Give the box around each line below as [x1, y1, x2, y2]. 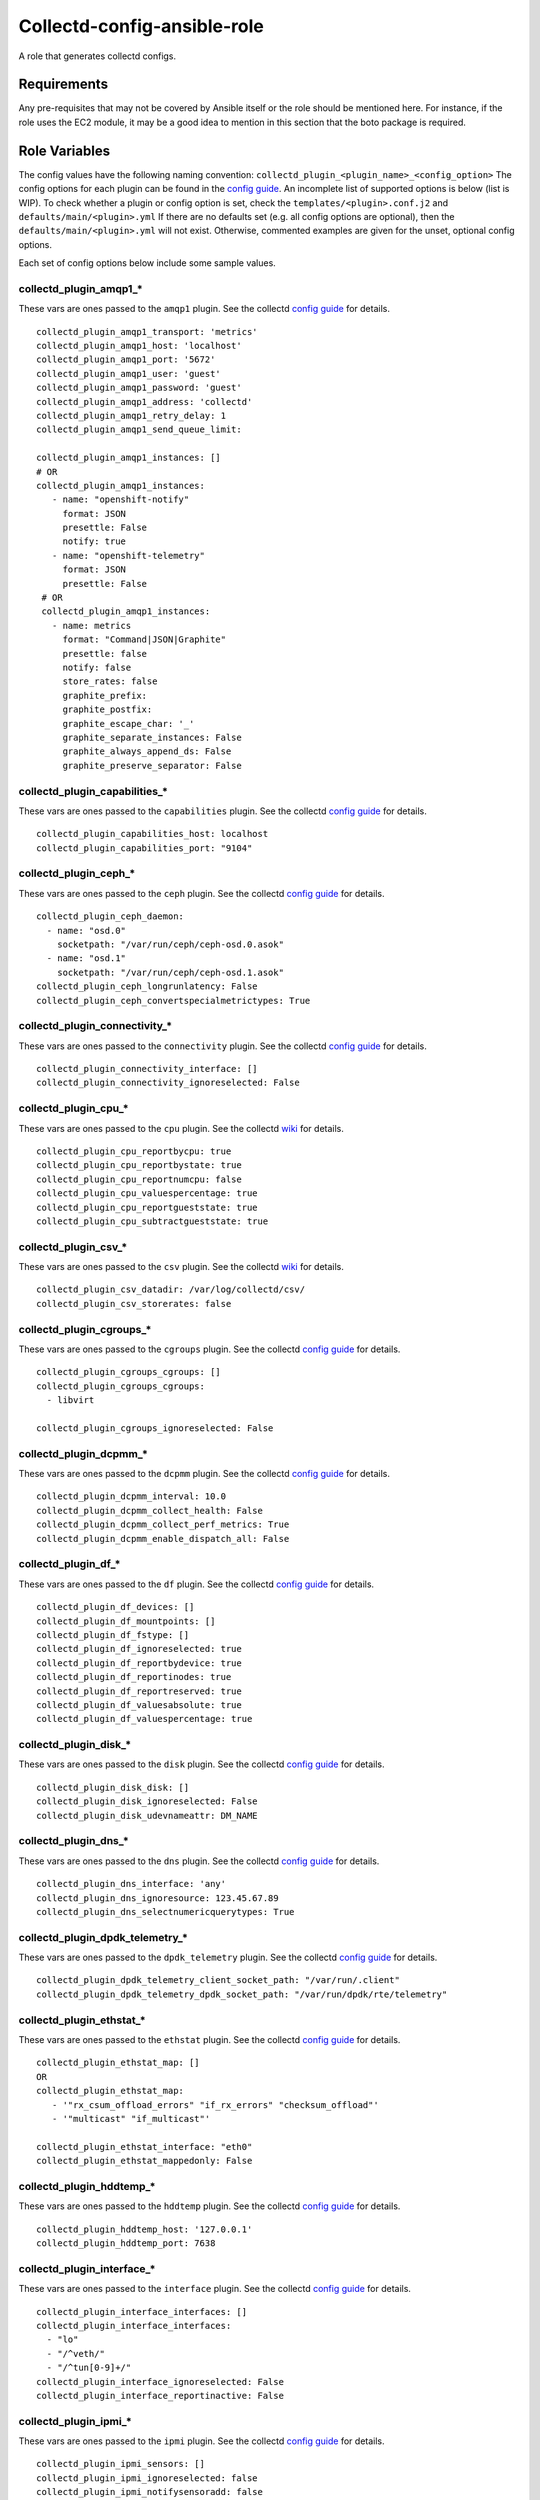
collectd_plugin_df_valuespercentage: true [36, 1713, 253, 1725]
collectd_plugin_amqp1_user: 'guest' [36, 368, 222, 379]
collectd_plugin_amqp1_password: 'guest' [36, 382, 242, 394]
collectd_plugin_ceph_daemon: [36, 911, 185, 922]
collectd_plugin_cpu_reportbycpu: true [36, 1145, 232, 1157]
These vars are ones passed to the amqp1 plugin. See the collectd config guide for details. [18, 303, 390, 315]
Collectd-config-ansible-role [18, 15, 264, 37]
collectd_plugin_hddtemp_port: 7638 [36, 2238, 216, 2249]
